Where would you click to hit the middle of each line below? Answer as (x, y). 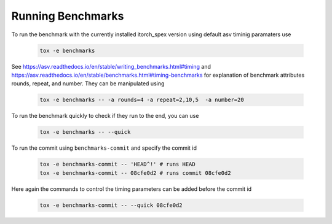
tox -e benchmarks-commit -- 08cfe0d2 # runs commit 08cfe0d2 (135, 173)
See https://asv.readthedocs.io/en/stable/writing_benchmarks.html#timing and (111, 66)
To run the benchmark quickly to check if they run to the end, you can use (105, 116)
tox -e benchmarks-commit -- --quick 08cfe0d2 (111, 205)
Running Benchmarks (68, 16)
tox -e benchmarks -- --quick (85, 132)
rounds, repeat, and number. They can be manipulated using (88, 83)
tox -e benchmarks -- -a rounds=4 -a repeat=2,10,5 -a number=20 (142, 100)
